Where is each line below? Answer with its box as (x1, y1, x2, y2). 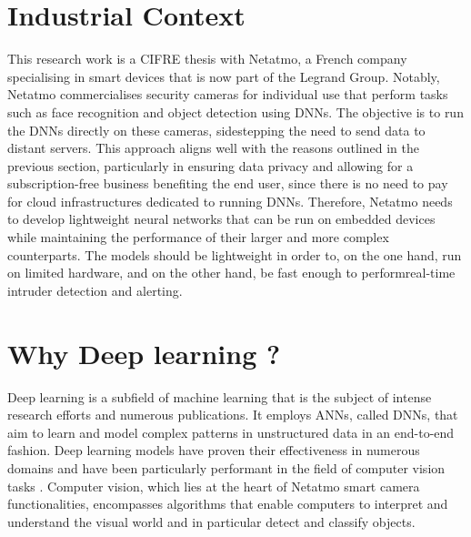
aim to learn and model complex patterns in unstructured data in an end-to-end (7, 422, 455, 441)
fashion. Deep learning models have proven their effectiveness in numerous (7, 441, 420, 460)
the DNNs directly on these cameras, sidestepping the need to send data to (7, 120, 426, 139)
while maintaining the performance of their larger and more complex (7, 228, 389, 247)
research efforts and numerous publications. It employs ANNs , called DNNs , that (7, 405, 458, 424)
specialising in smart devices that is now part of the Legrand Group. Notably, (7, 66, 440, 86)
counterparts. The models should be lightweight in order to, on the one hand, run (7, 245, 462, 264)
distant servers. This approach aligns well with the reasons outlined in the (7, 138, 419, 157)
